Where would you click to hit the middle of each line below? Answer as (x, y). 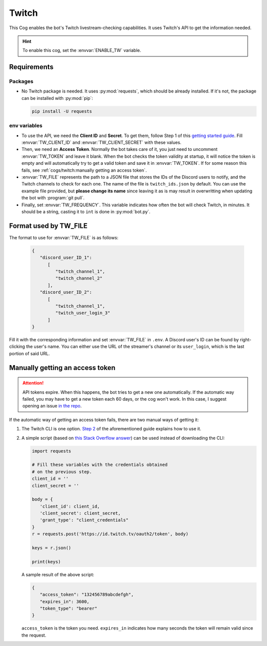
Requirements (31, 67)
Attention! (33, 383)
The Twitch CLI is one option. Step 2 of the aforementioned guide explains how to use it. (111, 429)
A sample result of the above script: (58, 574)
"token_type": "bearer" (68, 608)
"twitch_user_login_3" (83, 313)
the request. (34, 635)
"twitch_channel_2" (79, 278)
